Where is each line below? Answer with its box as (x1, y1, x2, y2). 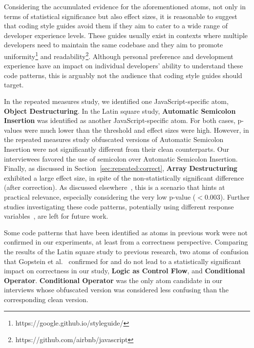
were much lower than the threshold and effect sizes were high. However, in (24, 124, 249, 135)
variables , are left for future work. (4, 211, 108, 221)
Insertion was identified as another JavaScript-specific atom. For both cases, (4, 115, 235, 125)
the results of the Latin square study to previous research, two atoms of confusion (4, 246, 249, 256)
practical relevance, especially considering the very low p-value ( (4, 191, 196, 202)
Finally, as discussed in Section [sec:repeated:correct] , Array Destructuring (4, 163, 237, 173)
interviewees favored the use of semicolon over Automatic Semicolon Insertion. (4, 153, 238, 164)
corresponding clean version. (4, 294, 88, 304)
